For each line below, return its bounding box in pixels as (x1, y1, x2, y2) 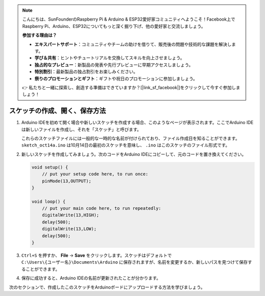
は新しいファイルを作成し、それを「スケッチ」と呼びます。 (21, 126, 142, 132)
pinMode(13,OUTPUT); (42, 178, 92, 184)
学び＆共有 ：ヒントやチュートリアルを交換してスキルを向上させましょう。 (34, 55, 185, 61)
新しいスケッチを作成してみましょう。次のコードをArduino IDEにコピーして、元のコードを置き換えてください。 (21, 151, 246, 157)
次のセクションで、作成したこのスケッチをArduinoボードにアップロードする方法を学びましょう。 (9, 284, 206, 290)
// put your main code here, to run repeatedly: (42, 206, 161, 211)
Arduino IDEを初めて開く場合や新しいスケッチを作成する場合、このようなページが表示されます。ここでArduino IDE (21, 120, 254, 125)
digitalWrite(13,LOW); (42, 226, 97, 232)
